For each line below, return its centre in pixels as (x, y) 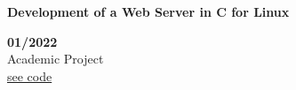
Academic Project (56, 59)
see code (30, 75)
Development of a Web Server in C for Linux (148, 11)
